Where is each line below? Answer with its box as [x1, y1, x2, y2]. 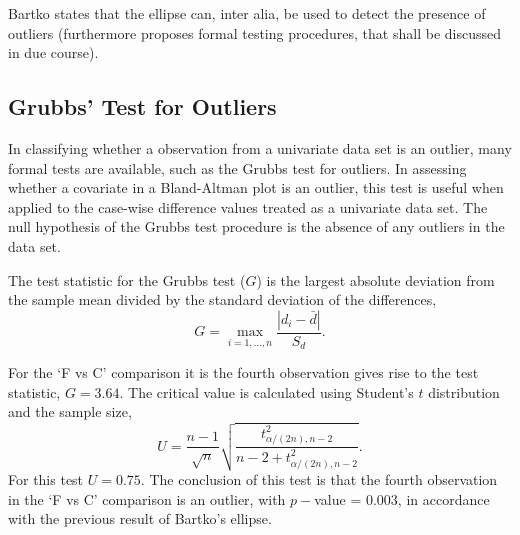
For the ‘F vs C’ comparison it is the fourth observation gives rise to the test [8, 362, 479, 383]
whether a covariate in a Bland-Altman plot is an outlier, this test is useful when [8, 177, 504, 198]
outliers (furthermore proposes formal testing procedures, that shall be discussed [8, 22, 501, 43]
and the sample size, [8, 401, 132, 422]
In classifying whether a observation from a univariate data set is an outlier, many [8, 137, 512, 158]
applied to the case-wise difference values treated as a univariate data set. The [8, 196, 488, 217]
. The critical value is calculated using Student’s [119, 381, 414, 402]
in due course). [8, 42, 99, 63]
